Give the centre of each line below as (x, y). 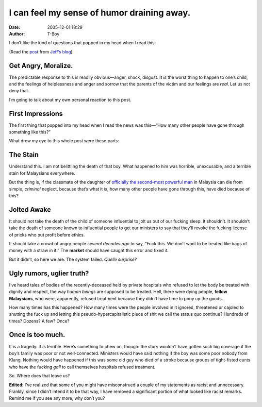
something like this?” (30, 132)
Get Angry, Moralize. (41, 66)
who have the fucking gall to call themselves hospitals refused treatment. (82, 367)
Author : (17, 34)
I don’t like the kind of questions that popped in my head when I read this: (82, 43)
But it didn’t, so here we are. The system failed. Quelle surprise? (73, 259)
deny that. (19, 91)
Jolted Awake (30, 210)
